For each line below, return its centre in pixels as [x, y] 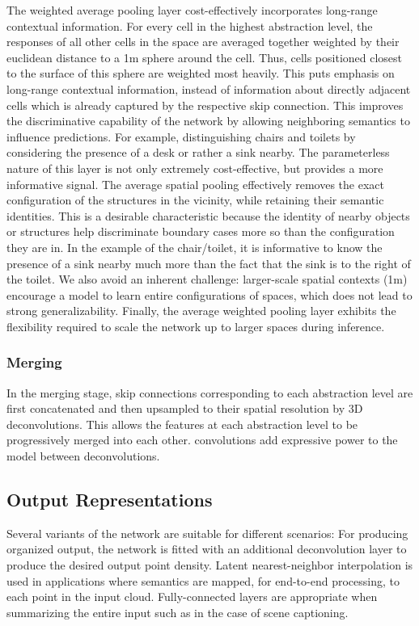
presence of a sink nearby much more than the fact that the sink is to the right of [209, 263]
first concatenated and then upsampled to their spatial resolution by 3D [185, 408]
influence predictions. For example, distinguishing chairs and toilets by [181, 136]
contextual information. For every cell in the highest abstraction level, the [190, 25]
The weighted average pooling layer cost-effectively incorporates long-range [192, 10]
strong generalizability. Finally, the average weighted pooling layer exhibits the [201, 311]
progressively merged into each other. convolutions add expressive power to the [202, 440]
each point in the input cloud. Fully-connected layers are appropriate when [192, 597]
